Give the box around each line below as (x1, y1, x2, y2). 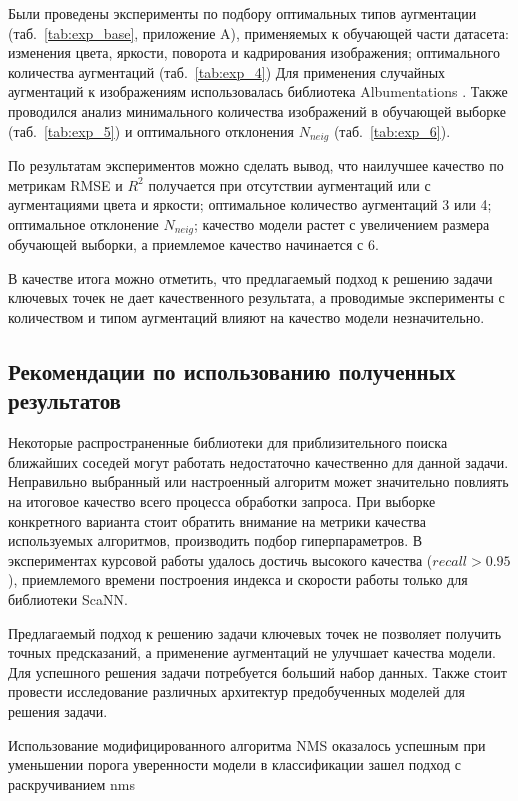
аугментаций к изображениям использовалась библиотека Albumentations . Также (8, 81, 508, 102)
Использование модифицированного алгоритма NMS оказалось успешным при (8, 734, 486, 755)
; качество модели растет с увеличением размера (193, 213, 490, 234)
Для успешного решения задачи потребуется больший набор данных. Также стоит (8, 661, 507, 682)
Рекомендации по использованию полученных (8, 356, 456, 387)
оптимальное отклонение (8, 213, 159, 234)
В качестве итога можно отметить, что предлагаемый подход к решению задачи (8, 267, 493, 288)
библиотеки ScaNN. (8, 588, 128, 609)
